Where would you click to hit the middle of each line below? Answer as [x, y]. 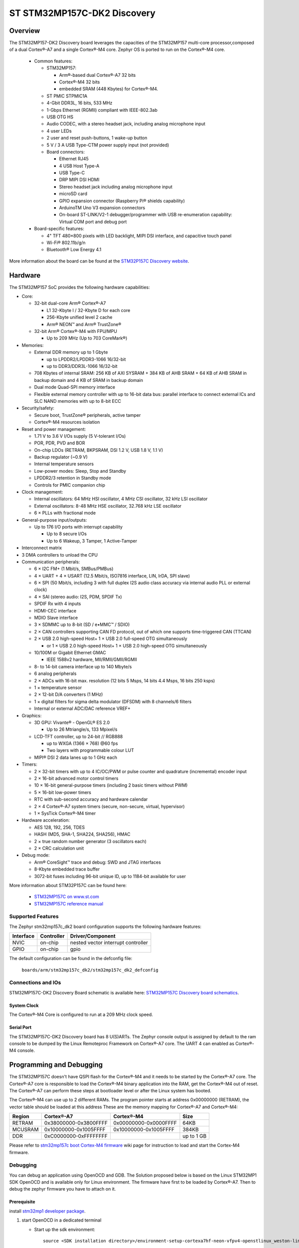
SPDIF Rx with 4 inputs [58, 604]
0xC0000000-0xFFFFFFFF [76, 1136]
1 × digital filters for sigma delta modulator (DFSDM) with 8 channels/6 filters [113, 701]
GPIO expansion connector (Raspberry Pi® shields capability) [122, 201]
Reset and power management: [54, 429]
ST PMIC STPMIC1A [67, 96]
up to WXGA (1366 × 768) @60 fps [82, 743]
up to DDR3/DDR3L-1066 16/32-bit [82, 366]
